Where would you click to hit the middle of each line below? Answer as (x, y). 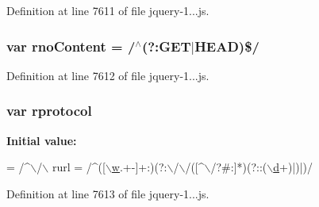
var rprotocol (49, 111)
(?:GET (166, 46)
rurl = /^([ (79, 167)
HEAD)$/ (227, 46)
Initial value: (42, 140)
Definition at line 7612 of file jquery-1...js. (108, 75)
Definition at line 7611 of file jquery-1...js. (108, 10)
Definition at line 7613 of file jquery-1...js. (108, 193)
